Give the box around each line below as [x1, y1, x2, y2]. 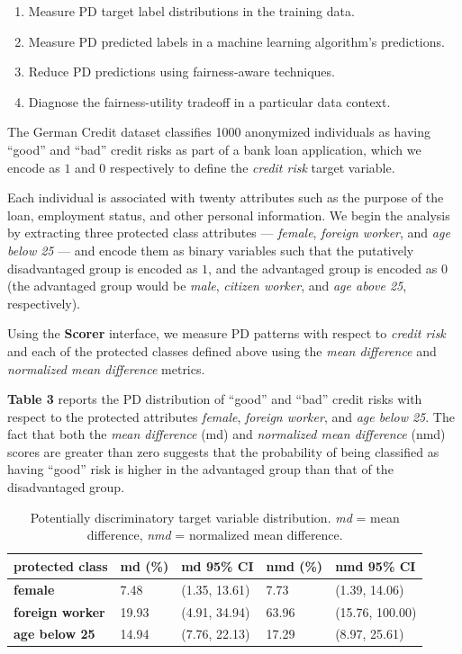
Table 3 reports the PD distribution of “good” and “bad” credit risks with [7, 390, 422, 408]
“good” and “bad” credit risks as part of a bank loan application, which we [7, 139, 421, 158]
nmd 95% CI [335, 556, 416, 575]
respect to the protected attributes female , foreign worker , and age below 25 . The [7, 407, 455, 426]
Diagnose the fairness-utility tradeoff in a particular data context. [28, 92, 391, 111]
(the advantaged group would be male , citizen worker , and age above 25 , [7, 276, 407, 295]
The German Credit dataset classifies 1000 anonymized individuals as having [7, 122, 431, 141]
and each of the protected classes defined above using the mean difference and [7, 341, 437, 360]
